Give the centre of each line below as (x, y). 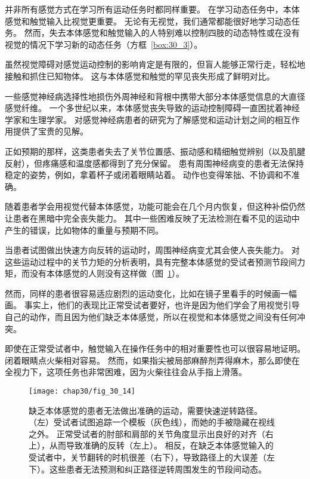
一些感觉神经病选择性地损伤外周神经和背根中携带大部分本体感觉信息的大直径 (155, 96)
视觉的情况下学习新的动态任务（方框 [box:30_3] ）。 (104, 44)
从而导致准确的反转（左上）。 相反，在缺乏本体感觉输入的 (161, 445)
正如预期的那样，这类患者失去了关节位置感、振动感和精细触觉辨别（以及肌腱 (155, 151)
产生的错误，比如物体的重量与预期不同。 (84, 230)
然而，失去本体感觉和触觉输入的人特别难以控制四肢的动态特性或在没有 (162, 33)
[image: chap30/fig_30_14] (82, 392)
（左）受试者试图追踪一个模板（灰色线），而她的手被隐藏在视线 (152, 422)
